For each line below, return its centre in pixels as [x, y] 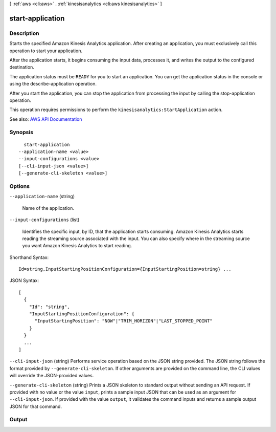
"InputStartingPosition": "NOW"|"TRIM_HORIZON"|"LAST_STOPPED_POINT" [123, 321]
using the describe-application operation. [53, 84]
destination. [22, 67]
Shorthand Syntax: [29, 257]
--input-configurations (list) [44, 220]
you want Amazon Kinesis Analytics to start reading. [77, 246]
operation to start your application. [46, 51]
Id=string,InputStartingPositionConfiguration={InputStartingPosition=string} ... [125, 269]
